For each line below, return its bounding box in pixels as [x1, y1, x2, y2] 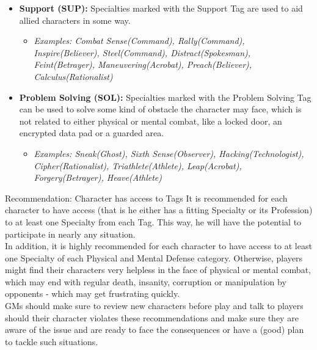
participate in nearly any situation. [5, 227, 136, 240]
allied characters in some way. [19, 13, 131, 26]
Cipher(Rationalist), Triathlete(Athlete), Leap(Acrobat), [34, 159, 242, 172]
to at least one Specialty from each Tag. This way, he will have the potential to [5, 215, 302, 228]
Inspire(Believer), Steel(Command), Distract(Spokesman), [34, 46, 251, 59]
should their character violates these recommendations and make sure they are [5, 311, 299, 324]
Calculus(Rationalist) [34, 70, 113, 82]
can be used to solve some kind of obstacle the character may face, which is [19, 103, 302, 115]
